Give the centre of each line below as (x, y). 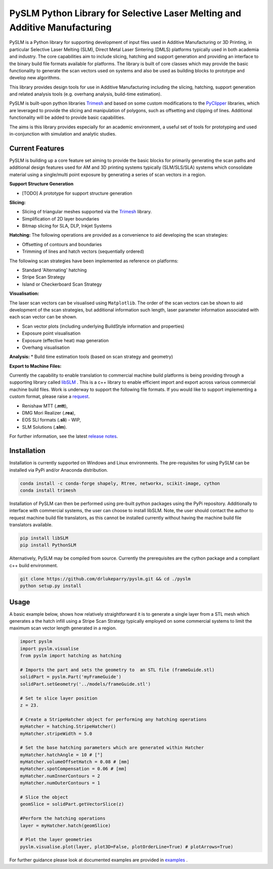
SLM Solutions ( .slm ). (44, 427)
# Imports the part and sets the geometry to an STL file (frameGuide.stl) (117, 670)
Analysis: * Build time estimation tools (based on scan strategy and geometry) (91, 357)
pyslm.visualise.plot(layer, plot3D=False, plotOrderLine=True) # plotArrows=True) (127, 847)
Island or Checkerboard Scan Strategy (62, 284)
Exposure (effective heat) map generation (65, 340)
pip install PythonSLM (48, 545)
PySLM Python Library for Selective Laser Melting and (125, 13)
